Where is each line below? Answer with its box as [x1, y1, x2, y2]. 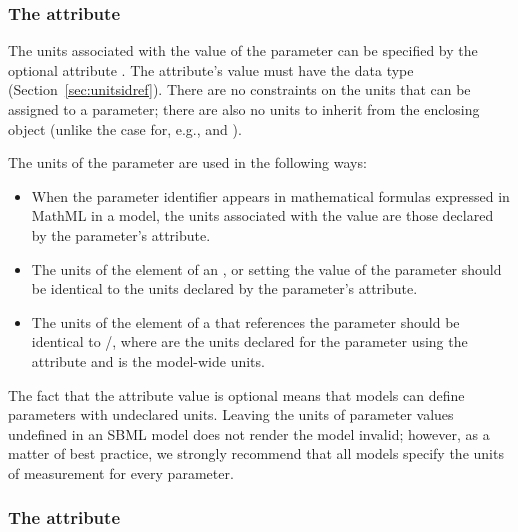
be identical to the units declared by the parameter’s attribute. [31, 278, 418, 299]
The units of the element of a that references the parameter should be [31, 311, 460, 332]
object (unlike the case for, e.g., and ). [8, 118, 242, 139]
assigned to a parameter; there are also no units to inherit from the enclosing [8, 99, 480, 119]
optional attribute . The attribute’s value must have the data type [8, 59, 414, 80]
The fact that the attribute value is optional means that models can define [8, 384, 465, 405]
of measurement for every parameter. [8, 462, 234, 483]
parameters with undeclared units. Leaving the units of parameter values [8, 404, 454, 425]
